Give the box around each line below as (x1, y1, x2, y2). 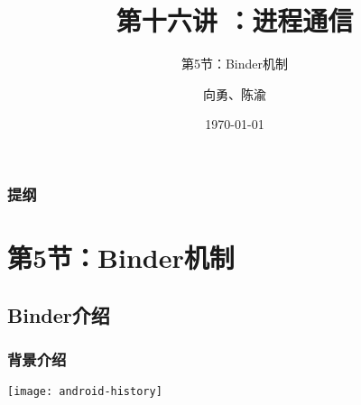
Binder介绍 (7, 300, 110, 328)
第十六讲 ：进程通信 (116, 2, 354, 39)
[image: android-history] (7, 385, 162, 399)
